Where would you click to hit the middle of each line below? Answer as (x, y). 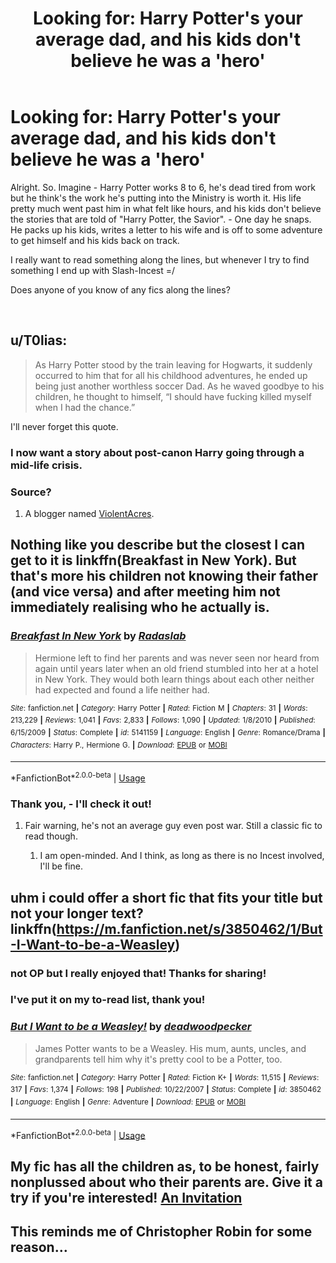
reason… (39, 1247)
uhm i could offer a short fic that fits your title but (166, 897)
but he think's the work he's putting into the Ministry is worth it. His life (156, 198)
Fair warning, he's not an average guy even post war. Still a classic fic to (173, 826)
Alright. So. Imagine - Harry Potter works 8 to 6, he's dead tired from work (163, 187)
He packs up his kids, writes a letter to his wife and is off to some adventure (166, 229)
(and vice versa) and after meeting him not (145, 592)
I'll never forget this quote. (64, 426)
